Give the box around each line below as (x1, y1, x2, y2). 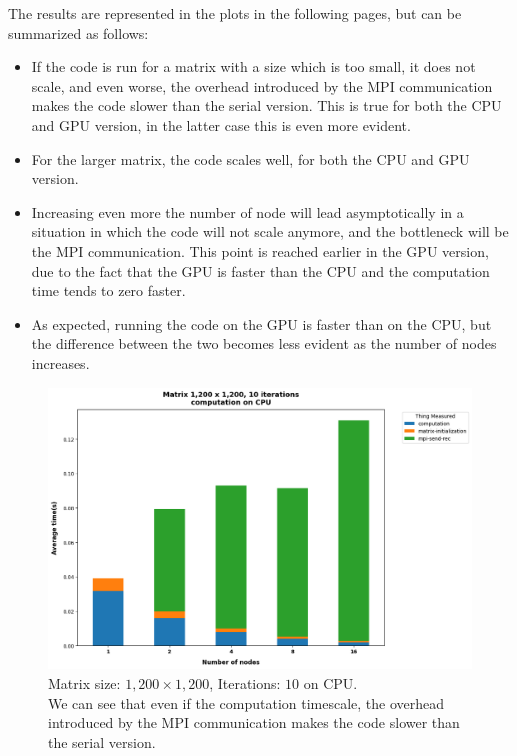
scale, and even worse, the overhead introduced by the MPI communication (31, 75, 493, 96)
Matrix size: (48, 673, 121, 694)
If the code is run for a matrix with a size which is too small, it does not (31, 56, 476, 77)
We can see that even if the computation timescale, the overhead (48, 692, 445, 713)
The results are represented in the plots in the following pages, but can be (8, 3, 462, 23)
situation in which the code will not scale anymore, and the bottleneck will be (31, 221, 509, 242)
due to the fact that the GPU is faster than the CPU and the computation (31, 260, 490, 281)
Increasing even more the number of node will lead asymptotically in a (31, 201, 464, 222)
